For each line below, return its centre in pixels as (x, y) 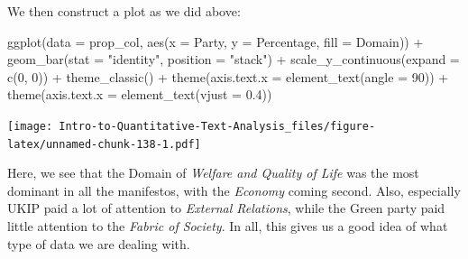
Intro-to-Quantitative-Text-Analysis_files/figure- (217, 126)
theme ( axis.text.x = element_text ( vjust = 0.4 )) (140, 94)
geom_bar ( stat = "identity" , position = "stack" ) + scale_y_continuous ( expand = (234, 59)
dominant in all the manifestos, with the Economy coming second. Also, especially (234, 190)
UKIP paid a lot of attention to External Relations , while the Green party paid (226, 208)
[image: (30, 126)
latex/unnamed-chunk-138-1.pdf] (104, 144)
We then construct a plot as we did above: (124, 11)
